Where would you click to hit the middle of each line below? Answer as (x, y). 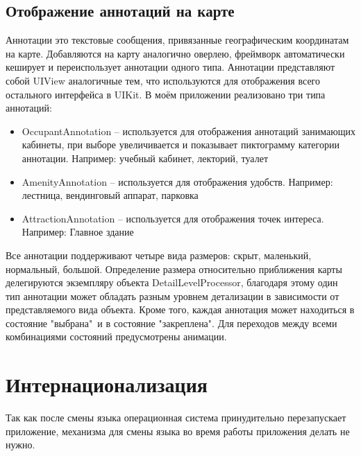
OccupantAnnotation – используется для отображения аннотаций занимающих (188, 131)
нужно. (20, 445)
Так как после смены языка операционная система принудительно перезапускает (176, 418)
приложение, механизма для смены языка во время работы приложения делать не (178, 431)
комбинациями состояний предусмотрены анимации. (116, 336)
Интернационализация (107, 384)
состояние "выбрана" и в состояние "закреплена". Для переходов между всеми (171, 323)
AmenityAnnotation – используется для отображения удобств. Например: (177, 181)
